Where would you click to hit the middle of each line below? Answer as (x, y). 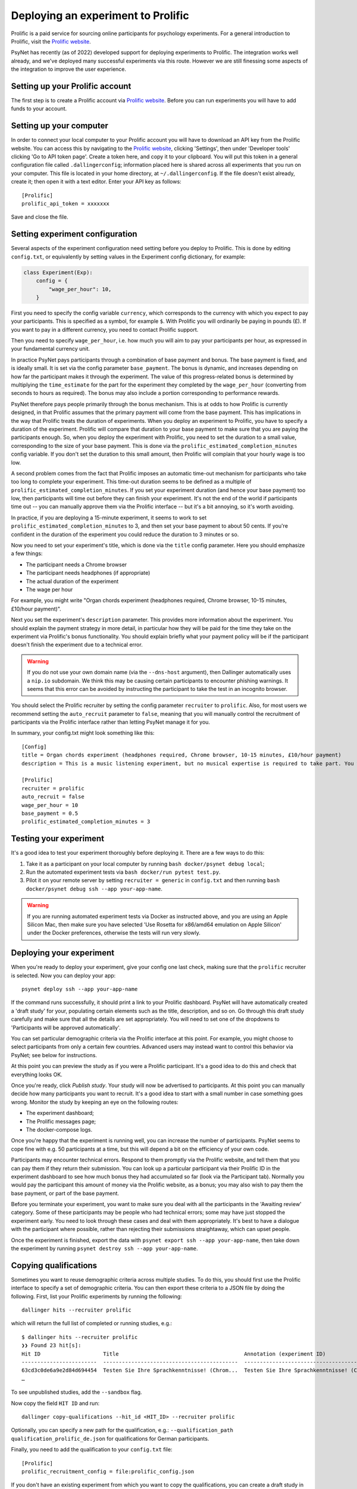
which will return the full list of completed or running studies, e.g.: (92, 1323)
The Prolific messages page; (61, 1121)
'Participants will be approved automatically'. (66, 1027)
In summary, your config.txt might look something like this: (83, 733)
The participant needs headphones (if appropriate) (88, 573)
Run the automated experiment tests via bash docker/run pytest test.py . (123, 872)
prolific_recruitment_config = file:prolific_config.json (108, 1471)
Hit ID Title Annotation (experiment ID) (174, 1354)
